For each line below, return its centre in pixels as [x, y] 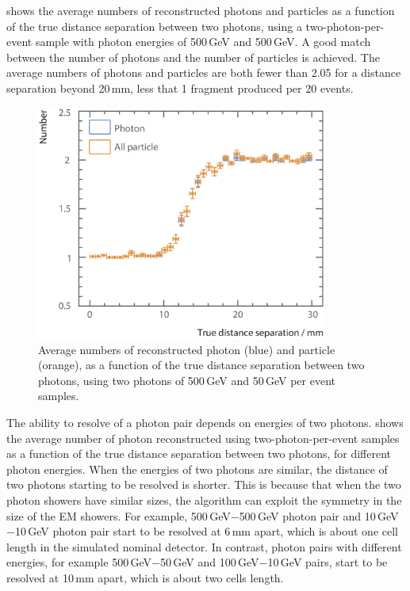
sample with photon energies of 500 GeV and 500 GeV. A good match [203, 42]
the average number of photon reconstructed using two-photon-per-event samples [203, 438]
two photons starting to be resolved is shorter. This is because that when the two [204, 484]
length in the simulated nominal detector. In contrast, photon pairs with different [204, 546]
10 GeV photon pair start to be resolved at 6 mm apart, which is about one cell [206, 531]
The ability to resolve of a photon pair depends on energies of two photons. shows [205, 422]
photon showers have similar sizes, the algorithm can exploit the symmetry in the [204, 499]
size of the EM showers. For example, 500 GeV [119, 515]
